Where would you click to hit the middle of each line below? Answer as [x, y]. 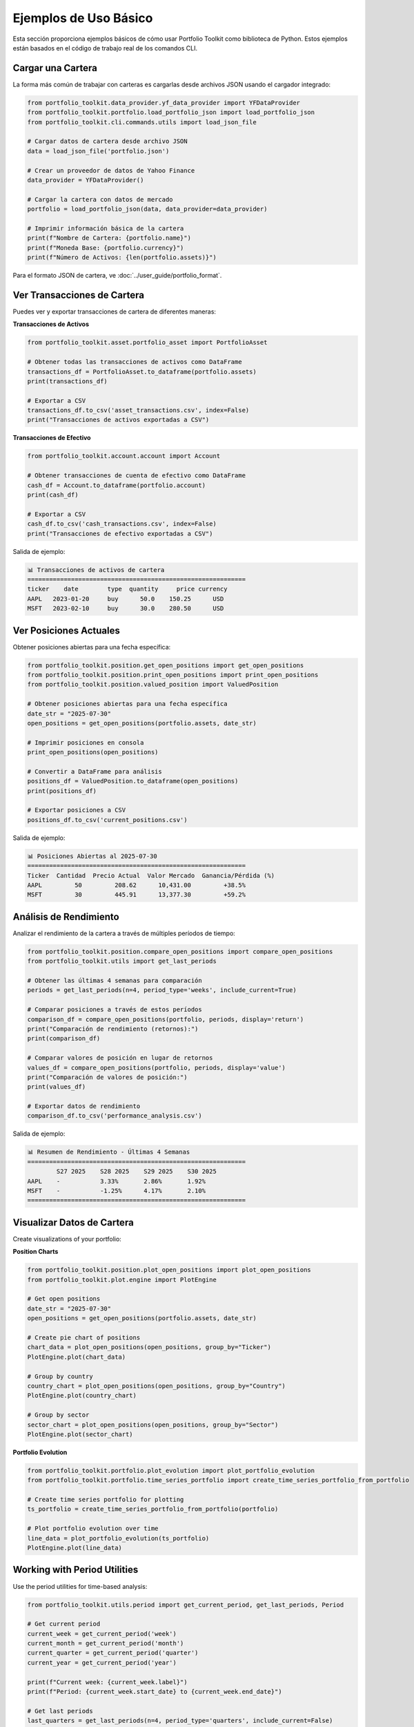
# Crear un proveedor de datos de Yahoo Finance [111, 170]
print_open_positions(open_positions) [93, 752]
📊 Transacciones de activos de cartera [96, 570]
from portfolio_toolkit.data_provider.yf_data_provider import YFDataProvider [164, 103]
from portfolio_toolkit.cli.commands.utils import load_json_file [142, 122]
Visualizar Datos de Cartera [73, 1222]
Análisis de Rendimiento [66, 916]
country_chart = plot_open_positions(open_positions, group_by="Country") [157, 1386]
